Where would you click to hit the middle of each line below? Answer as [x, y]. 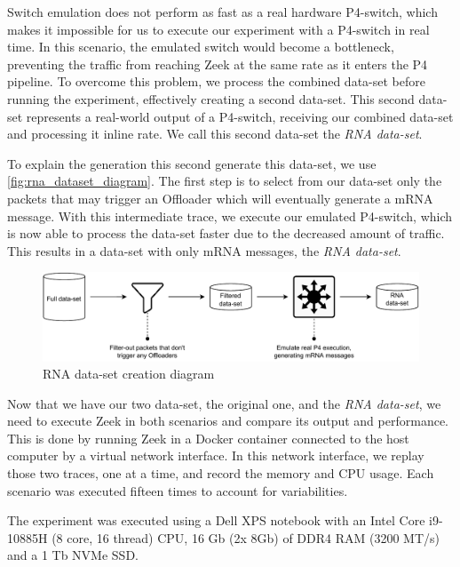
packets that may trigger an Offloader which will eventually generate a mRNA [220, 198]
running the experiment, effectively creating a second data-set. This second [211, 98]
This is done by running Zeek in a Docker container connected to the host [208, 438]
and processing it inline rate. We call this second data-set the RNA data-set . [215, 134]
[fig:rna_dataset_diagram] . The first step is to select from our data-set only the [225, 181]
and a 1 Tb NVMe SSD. [73, 555]
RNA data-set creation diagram [129, 374]
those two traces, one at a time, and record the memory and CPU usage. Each [221, 473]
